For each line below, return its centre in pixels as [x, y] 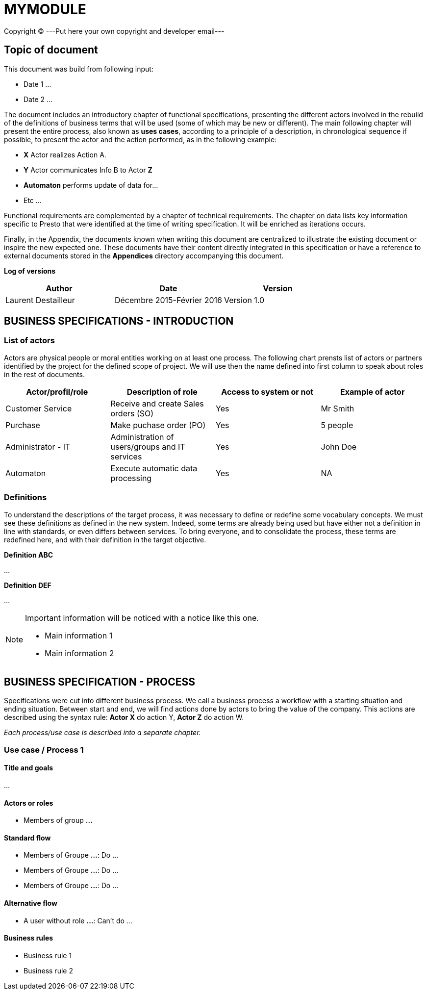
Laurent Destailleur [40, 300]
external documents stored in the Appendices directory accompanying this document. [144, 255]
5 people [337, 425]
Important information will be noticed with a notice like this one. [142, 618]
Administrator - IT [38, 446]
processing [131, 478]
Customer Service [39, 408]
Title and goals [29, 768]
